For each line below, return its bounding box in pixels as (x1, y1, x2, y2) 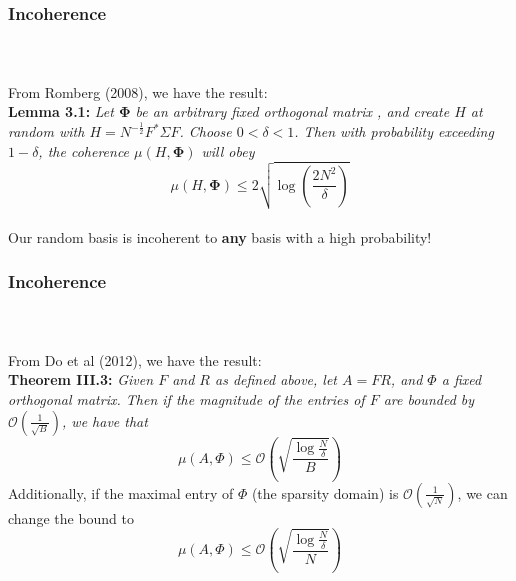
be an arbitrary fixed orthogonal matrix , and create (135, 101, 450, 122)
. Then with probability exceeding (294, 121, 494, 142)
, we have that (62, 410, 148, 431)
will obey (201, 140, 255, 161)
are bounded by (383, 389, 475, 410)
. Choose (179, 121, 232, 142)
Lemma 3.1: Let (8, 101, 114, 122)
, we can (457, 482, 508, 503)
